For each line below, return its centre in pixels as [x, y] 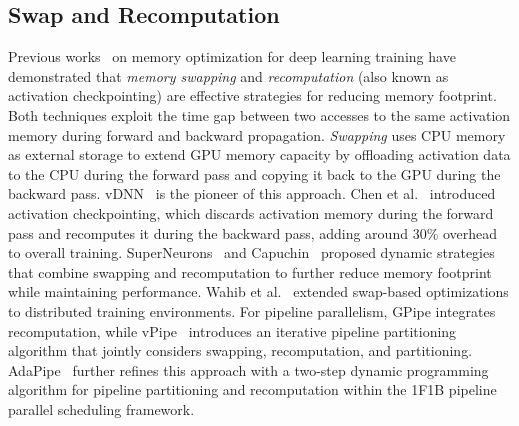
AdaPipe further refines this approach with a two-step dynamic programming [248, 369]
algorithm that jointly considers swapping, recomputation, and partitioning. [240, 350]
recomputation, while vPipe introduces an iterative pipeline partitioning [232, 330]
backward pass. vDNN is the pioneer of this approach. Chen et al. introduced [252, 193]
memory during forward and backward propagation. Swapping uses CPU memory [257, 134]
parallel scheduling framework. [101, 408]
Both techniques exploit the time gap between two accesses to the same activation [259, 114]
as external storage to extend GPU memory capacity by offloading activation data [259, 154]
